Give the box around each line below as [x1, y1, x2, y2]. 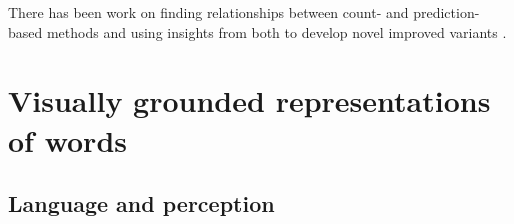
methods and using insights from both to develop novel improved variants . [46, 21, 507, 42]
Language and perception [8, 188, 275, 219]
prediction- [413, 2, 480, 22]
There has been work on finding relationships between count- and [8, 2, 409, 22]
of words [8, 119, 128, 160]
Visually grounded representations [8, 80, 491, 121]
